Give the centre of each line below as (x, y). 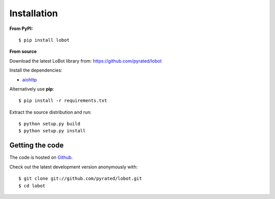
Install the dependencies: (36, 70)
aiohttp (30, 79)
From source (23, 51)
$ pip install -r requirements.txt (63, 101)
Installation (34, 13)
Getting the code (36, 145)
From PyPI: (21, 29)
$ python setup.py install (52, 131)
